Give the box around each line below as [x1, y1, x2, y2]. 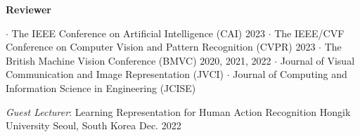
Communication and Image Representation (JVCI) [6, 67, 224, 81]
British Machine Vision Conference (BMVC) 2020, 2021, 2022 [6, 53, 271, 67]
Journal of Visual [280, 53, 355, 67]
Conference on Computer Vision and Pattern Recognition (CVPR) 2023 [6, 39, 316, 54]
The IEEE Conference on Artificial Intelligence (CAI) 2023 [11, 25, 265, 40]
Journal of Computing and [233, 67, 347, 81]
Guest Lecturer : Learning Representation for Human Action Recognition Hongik [6, 104, 351, 119]
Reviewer [6, 2, 52, 16]
